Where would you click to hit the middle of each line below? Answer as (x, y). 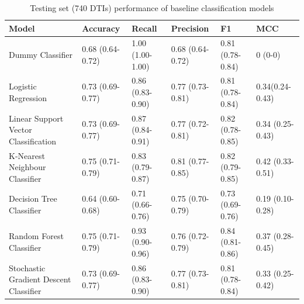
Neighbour (27, 167)
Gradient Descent (40, 279)
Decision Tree (33, 198)
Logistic (23, 86)
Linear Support (36, 118)
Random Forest (36, 236)
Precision (190, 28)
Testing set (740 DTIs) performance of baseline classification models (152, 8)
